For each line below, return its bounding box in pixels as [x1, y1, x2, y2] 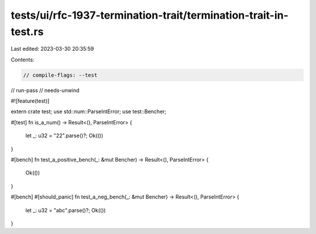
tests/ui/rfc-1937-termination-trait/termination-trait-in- [11, 9, 289, 22]
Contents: [11, 56, 35, 63]
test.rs [11, 25, 44, 38]
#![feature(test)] [11, 97, 50, 104]
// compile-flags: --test [23, 72, 98, 78]
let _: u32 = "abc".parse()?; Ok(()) [25, 207, 106, 214]
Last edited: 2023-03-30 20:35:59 [11, 46, 94, 53]
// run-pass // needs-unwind [11, 86, 80, 93]
